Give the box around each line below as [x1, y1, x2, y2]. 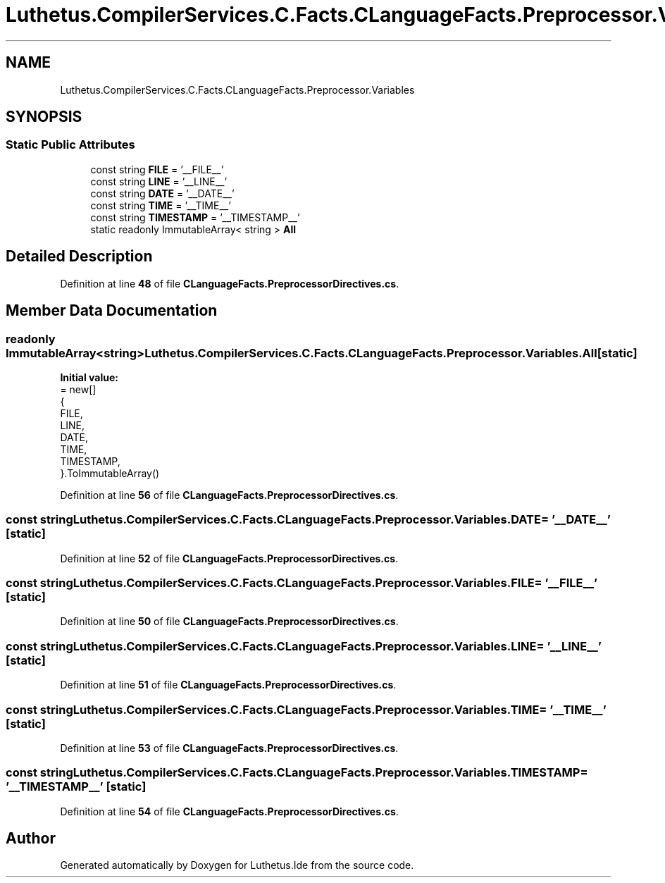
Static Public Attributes [6, 137, 135, 152]
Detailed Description [6, 247, 153, 266]
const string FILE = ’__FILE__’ [90, 163, 224, 175]
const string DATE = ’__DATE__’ [90, 187, 235, 199]
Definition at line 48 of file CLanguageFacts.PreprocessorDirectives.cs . [60, 277, 399, 290]
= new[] [60, 383, 97, 395]
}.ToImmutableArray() [60, 467, 160, 479]
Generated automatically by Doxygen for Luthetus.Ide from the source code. [60, 859, 414, 872]
